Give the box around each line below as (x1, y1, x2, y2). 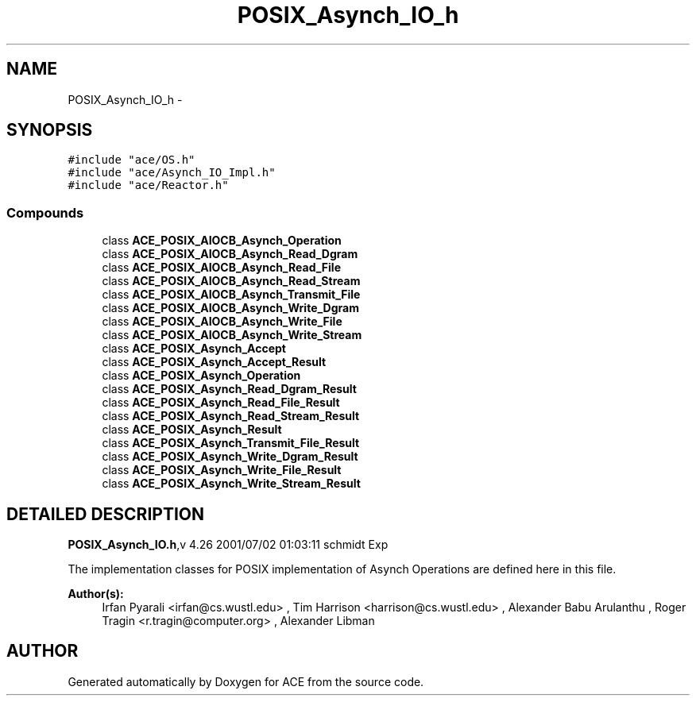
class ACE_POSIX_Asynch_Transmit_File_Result (102, 436, 360, 450)
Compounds (6, 204, 84, 221)
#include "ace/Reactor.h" (68, 179, 229, 192)
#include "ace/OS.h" (68, 153, 195, 167)
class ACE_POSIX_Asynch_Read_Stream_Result (102, 409, 360, 423)
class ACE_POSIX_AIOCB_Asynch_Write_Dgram (102, 301, 359, 315)
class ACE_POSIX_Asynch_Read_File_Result (102, 395, 340, 410)
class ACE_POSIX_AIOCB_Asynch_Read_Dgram (102, 247, 358, 261)
